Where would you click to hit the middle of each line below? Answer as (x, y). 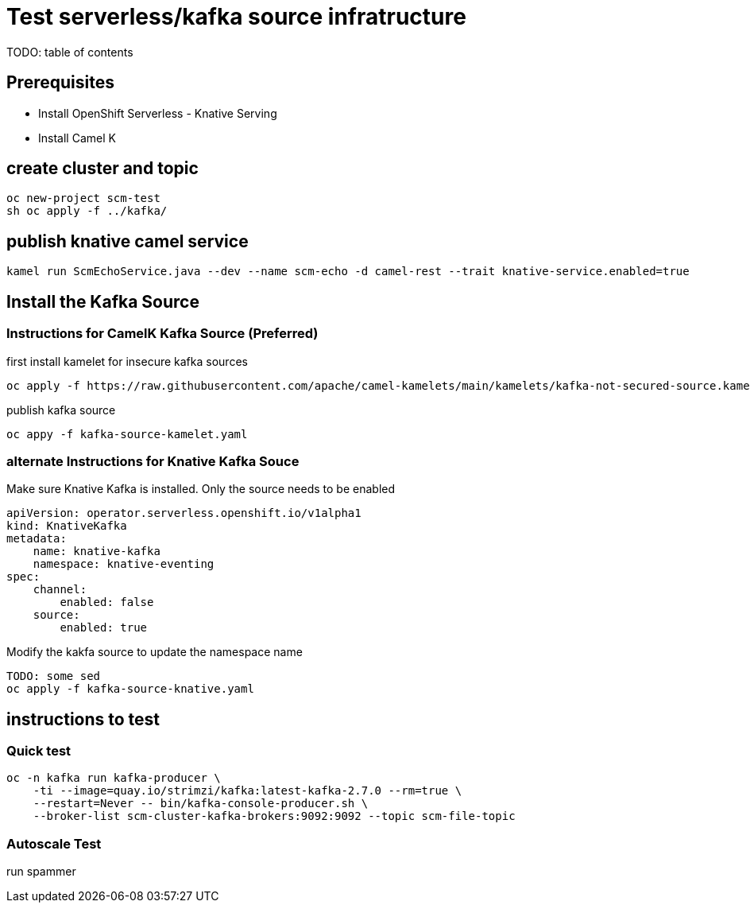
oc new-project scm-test (83, 198)
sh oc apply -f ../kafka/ (87, 211)
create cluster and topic (102, 169)
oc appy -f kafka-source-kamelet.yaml (127, 434)
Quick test (39, 751)
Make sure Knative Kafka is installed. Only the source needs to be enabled (201, 489)
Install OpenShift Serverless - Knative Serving (158, 113)
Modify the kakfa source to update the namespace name (155, 652)
